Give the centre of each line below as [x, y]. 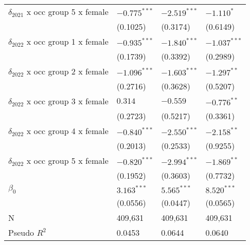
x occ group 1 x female [67, 41]
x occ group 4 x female [67, 131]
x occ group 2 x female [67, 71]
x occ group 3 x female [67, 101]
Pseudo [21, 233]
